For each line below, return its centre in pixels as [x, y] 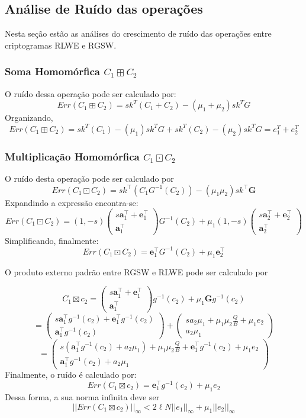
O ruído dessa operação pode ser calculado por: [91, 93]
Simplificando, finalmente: [52, 240]
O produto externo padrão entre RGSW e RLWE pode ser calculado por [136, 271]
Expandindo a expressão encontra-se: [72, 202]
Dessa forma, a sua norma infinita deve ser [82, 396]
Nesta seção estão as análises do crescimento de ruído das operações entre [138, 33]
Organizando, [29, 118]
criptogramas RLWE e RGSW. [61, 45]
